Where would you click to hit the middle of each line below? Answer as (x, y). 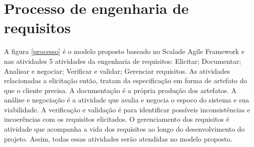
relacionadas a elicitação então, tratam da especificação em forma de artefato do (126, 80)
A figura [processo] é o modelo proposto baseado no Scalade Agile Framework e (124, 51)
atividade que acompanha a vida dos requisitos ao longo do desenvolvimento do (125, 129)
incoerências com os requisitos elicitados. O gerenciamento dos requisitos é (117, 119)
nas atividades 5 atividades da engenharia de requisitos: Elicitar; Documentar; (123, 61)
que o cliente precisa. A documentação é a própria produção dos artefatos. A (120, 90)
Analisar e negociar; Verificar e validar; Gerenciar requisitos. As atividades (117, 71)
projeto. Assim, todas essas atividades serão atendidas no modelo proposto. (118, 138)
